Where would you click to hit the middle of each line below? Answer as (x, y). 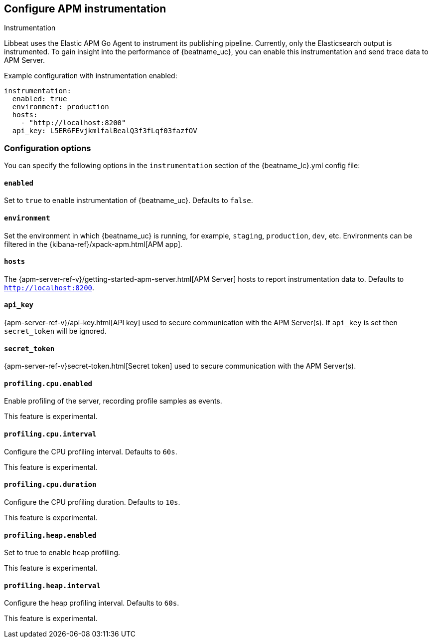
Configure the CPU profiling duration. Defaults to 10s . (92, 502)
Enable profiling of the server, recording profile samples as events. (113, 401)
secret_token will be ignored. (55, 331)
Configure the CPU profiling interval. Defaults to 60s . (91, 451)
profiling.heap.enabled (50, 535)
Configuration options (48, 148)
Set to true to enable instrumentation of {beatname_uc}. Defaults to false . (129, 201)
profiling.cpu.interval (50, 434)
